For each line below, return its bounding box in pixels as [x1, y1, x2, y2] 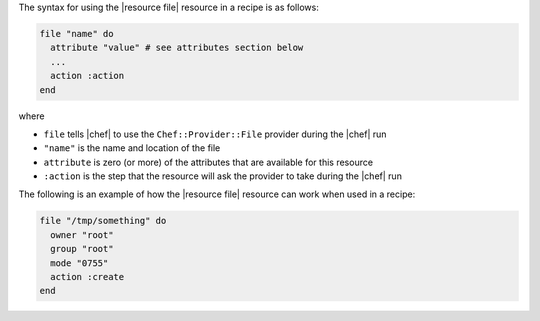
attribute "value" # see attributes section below [50, 42, 304, 54]
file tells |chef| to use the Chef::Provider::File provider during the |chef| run [43, 128, 387, 140]
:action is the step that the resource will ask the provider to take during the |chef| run [43, 170, 402, 182]
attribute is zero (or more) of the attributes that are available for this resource [43, 156, 374, 168]
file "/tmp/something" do [39, 215, 167, 227]
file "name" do [39, 28, 114, 39]
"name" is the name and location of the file [43, 142, 221, 154]
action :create [50, 271, 125, 283]
